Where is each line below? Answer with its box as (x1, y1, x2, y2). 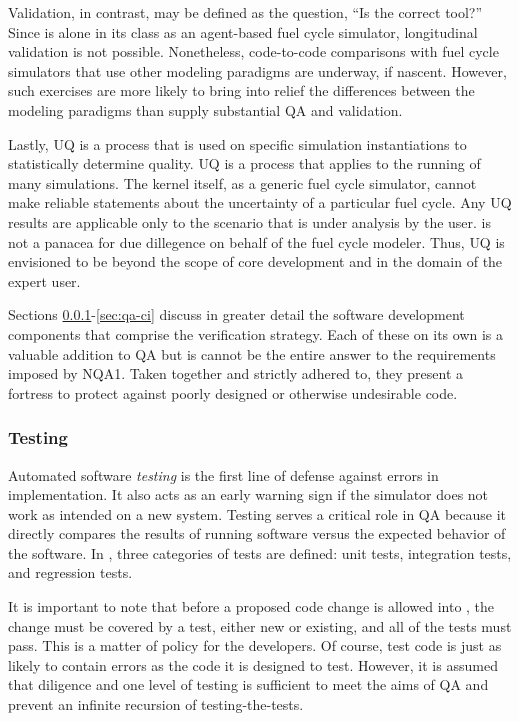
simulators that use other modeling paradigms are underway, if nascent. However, (8, 60, 507, 81)
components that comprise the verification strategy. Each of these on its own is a (8, 323, 504, 344)
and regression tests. (8, 562, 133, 583)
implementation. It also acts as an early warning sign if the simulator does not (8, 484, 489, 505)
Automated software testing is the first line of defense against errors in (8, 464, 439, 485)
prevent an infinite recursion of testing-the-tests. (8, 694, 304, 715)
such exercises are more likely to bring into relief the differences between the (8, 80, 475, 101)
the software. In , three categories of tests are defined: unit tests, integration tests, (8, 542, 512, 563)
